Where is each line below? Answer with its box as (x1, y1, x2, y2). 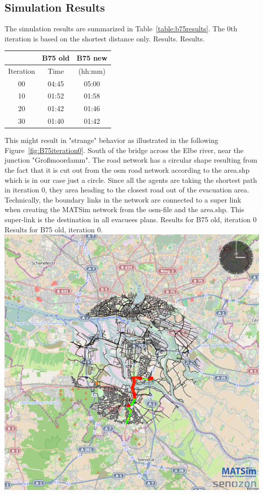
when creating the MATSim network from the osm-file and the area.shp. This (5, 204, 244, 215)
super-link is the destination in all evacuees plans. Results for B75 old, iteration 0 (5, 214, 257, 224)
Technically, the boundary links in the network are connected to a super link (5, 194, 241, 205)
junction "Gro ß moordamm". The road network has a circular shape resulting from (5, 155, 257, 165)
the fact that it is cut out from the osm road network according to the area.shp (5, 164, 250, 175)
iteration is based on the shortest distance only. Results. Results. (5, 33, 205, 43)
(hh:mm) (78, 65, 106, 76)
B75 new (76, 52, 108, 63)
